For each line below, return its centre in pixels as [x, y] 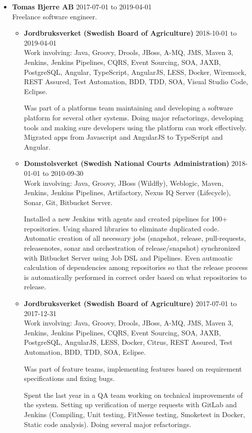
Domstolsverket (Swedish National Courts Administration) [126, 163]
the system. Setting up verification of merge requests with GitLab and [130, 405]
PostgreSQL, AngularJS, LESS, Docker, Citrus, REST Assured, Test [128, 342]
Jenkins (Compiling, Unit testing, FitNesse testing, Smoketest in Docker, [134, 414]
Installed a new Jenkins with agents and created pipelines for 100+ [126, 219]
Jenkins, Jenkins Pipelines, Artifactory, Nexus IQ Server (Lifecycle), [127, 192]
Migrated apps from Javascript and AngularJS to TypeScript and [123, 137]
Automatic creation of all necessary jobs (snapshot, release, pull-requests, [135, 238]
